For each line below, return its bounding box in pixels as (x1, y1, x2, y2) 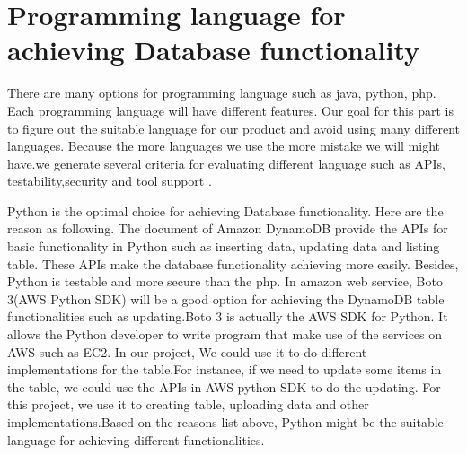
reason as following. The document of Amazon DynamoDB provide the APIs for (7, 219, 448, 238)
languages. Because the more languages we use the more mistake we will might (7, 136, 440, 155)
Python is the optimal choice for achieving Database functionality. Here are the (7, 201, 444, 220)
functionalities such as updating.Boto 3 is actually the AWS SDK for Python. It (7, 307, 448, 326)
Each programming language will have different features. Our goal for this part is (7, 101, 454, 119)
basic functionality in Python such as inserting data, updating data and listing (7, 237, 440, 256)
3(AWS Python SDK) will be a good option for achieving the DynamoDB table (7, 289, 445, 308)
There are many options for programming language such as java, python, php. (7, 83, 436, 102)
